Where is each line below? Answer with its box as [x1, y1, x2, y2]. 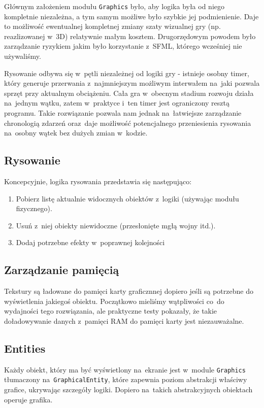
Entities [4, 340, 46, 356]
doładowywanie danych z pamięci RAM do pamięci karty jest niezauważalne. [4, 315, 244, 326]
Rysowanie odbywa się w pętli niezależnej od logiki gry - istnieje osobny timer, [4, 67, 249, 78]
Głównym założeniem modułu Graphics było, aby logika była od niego [4, 1, 225, 11]
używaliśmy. [4, 51, 41, 61]
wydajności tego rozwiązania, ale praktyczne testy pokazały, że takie [4, 305, 217, 316]
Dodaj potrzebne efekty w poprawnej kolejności [16, 237, 165, 248]
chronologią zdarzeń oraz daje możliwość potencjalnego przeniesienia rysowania [4, 117, 251, 128]
